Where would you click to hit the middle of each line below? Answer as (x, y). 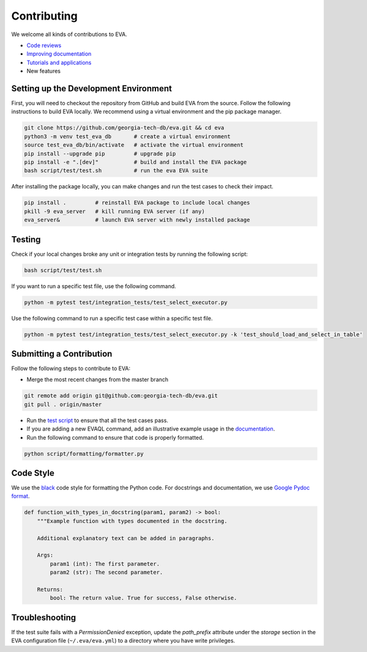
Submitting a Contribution (62, 354)
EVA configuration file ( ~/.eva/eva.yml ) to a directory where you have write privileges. (123, 641)
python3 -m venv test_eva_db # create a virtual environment (128, 136)
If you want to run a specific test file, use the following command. (94, 286)
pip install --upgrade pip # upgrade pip (100, 154)
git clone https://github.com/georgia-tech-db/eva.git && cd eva (124, 128)
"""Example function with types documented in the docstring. (132, 521)
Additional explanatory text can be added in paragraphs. (126, 538)
